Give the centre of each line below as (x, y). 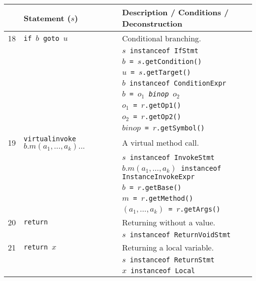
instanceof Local (163, 270)
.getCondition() (171, 62)
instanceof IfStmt (164, 51)
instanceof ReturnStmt (172, 260)
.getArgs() (200, 209)
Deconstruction (152, 23)
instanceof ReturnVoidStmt (180, 234)
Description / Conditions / (176, 12)
